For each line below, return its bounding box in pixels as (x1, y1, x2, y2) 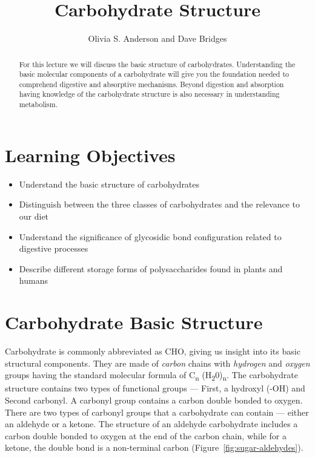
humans (19, 274, 48, 287)
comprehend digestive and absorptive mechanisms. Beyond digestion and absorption (19, 79, 284, 89)
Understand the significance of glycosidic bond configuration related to (19, 230, 282, 243)
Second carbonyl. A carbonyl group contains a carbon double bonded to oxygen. (5, 393, 303, 406)
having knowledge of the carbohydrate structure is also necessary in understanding (19, 89, 280, 99)
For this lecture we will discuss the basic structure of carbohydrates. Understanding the (19, 59, 296, 69)
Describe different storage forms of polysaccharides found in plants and (19, 262, 283, 275)
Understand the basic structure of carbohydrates (19, 177, 200, 190)
